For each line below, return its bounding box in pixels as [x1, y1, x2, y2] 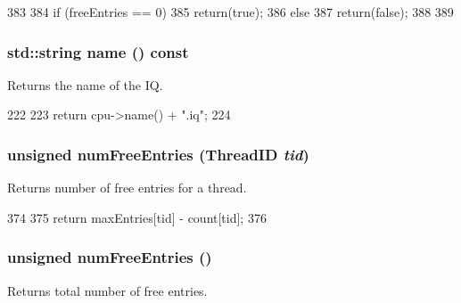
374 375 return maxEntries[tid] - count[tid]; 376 [7, 208, 267, 226]
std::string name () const [7, 40, 189, 62]
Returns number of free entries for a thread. [7, 178, 247, 197]
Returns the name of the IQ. [7, 75, 163, 94]
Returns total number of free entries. [7, 281, 208, 299]
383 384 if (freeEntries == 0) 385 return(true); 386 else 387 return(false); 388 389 [7, 3, 454, 20]
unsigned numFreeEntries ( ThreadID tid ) [7, 143, 309, 165]
